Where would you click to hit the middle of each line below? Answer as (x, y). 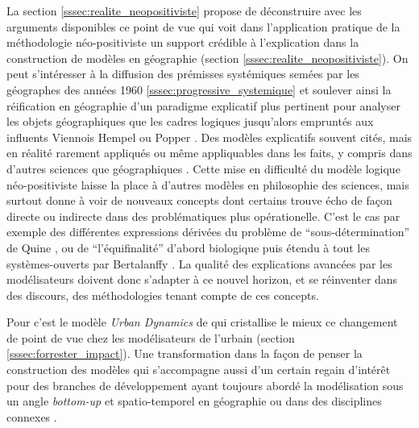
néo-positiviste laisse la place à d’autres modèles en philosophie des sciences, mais (208, 184)
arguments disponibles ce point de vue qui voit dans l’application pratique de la (203, 26)
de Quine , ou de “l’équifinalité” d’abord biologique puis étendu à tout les (188, 247)
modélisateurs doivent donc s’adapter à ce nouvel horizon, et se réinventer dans (202, 279)
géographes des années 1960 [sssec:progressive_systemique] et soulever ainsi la (199, 89)
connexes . (32, 416)
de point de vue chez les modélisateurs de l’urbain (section (151, 337)
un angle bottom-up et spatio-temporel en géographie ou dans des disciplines (194, 401)
